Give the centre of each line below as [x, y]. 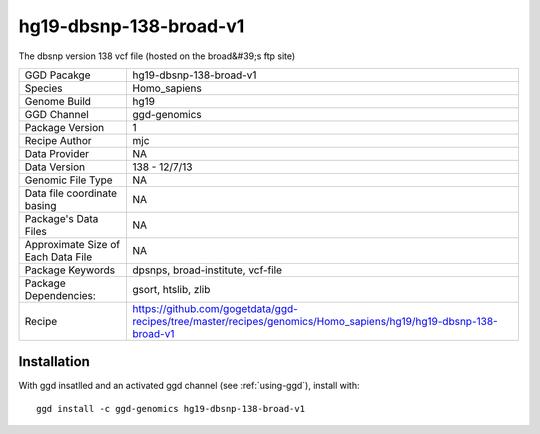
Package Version [64, 127]
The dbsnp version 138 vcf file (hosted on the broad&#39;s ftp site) [157, 56]
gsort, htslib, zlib [171, 289]
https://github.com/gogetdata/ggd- [215, 308]
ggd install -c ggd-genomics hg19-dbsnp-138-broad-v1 [170, 408]
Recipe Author [58, 140]
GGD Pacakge [57, 75]
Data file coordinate [71, 193]
